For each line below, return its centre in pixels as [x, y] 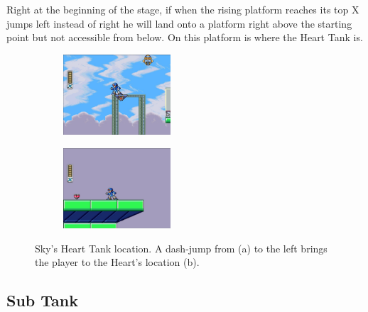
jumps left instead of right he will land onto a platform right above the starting [179, 23]
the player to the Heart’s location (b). [117, 262]
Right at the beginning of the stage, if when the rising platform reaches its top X [183, 9]
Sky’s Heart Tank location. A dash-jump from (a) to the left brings [181, 248]
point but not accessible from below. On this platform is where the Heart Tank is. [185, 37]
